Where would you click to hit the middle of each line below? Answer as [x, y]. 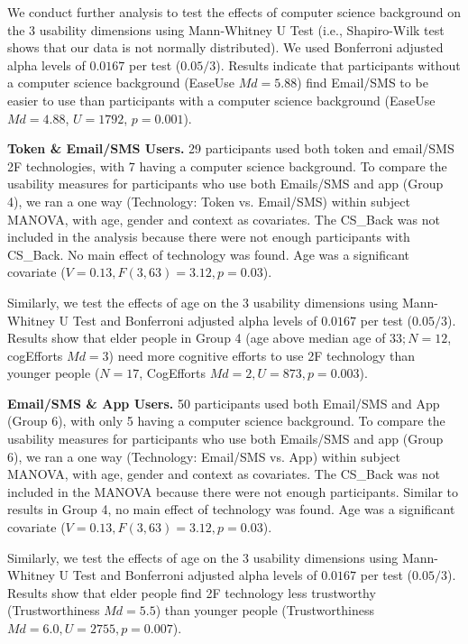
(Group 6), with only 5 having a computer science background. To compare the [226, 421]
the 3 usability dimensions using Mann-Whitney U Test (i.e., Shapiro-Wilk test [226, 29]
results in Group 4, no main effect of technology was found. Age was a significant [231, 509]
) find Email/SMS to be [362, 83]
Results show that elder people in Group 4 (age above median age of [197, 338]
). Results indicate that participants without [338, 64]
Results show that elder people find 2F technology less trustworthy [192, 592]
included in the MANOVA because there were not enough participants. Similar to [233, 491]
